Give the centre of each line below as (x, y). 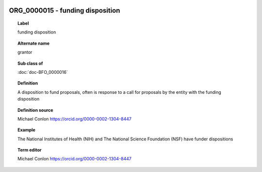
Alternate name (34, 43)
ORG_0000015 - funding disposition (65, 10)
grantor (25, 52)
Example (27, 130)
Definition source (35, 110)
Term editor (30, 150)
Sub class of (30, 63)
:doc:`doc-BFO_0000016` (43, 72)
